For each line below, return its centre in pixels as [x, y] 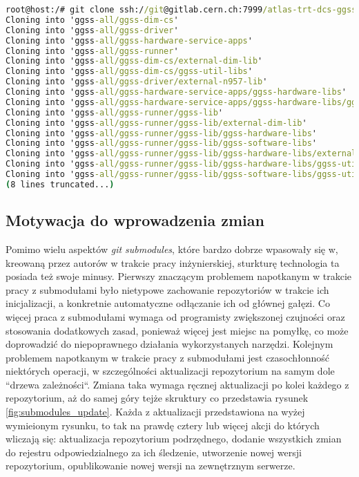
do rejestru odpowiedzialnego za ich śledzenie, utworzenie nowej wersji [154, 452]
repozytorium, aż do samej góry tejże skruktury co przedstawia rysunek [157, 398]
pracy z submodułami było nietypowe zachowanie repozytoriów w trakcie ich [167, 289]
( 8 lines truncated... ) [60, 184]
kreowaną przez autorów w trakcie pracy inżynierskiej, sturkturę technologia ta [173, 262]
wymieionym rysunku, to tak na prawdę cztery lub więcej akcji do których [163, 425]
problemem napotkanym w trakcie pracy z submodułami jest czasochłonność [168, 357]
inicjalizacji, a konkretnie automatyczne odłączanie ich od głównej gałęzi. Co [168, 303]
